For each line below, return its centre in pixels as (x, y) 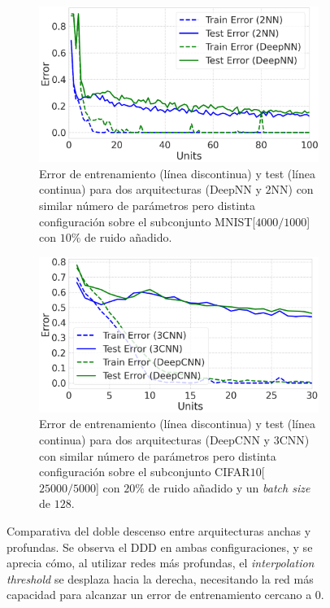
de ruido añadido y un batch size (229, 487)
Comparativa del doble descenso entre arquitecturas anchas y (159, 531)
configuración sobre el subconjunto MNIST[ (148, 221)
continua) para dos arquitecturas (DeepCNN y (154, 440)
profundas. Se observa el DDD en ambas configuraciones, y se (160, 547)
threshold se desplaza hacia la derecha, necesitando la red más (160, 578)
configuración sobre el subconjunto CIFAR (145, 472)
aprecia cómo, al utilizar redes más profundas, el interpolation (161, 563)
